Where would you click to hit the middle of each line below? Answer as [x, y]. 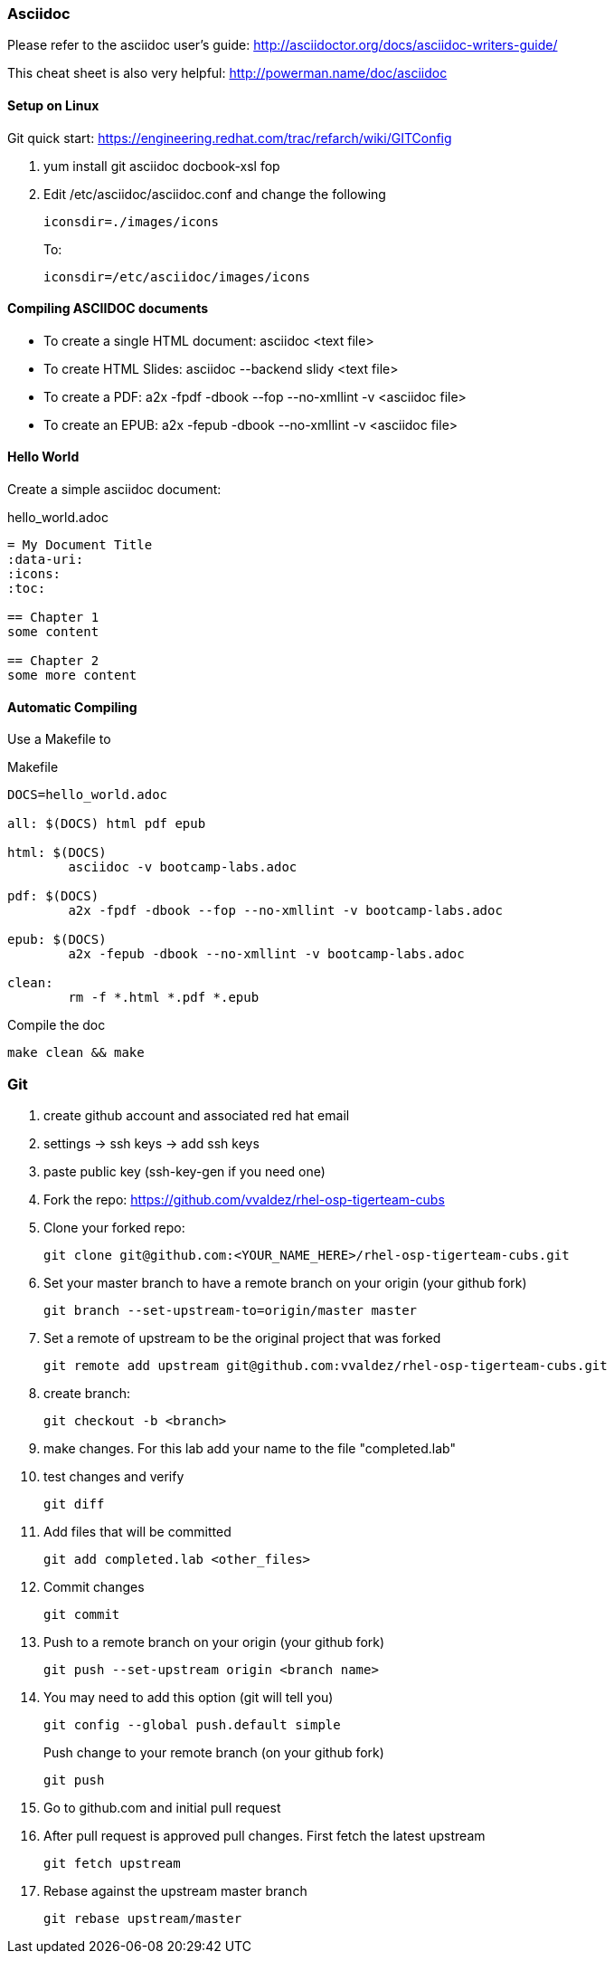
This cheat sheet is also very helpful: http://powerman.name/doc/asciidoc [227, 73]
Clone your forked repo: [114, 1228]
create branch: [87, 1393]
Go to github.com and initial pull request [162, 1808]
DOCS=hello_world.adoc [88, 795]
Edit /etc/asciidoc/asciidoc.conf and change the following [215, 194]
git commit [82, 1614]
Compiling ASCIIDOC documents [108, 309]
